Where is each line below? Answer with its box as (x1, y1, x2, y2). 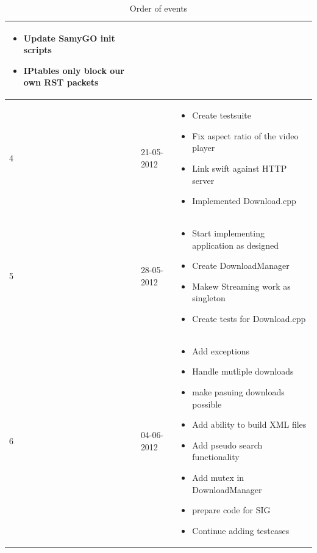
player (192, 141, 215, 154)
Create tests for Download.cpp (192, 312, 306, 324)
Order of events (129, 2, 188, 14)
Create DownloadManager (192, 259, 290, 272)
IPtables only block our (23, 64, 124, 76)
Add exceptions (192, 344, 250, 357)
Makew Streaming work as (192, 279, 291, 292)
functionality (192, 450, 240, 463)
